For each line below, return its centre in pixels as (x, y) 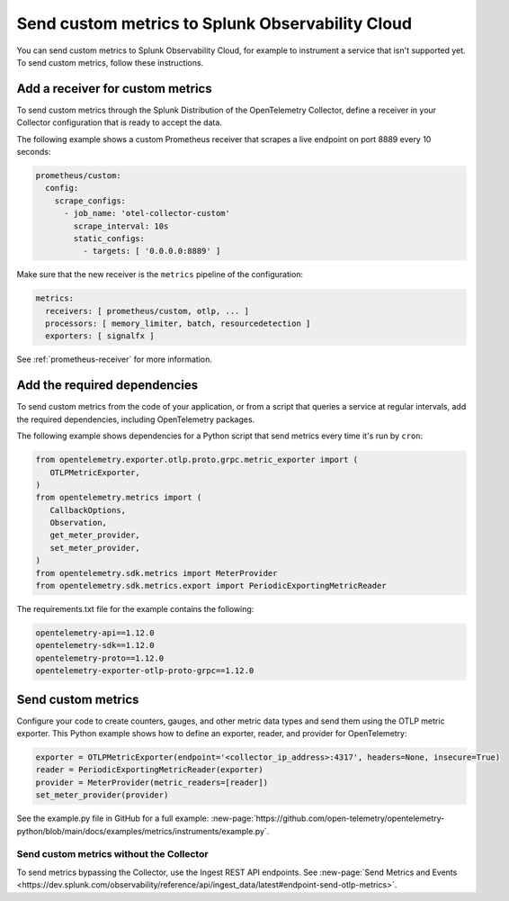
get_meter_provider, (95, 535)
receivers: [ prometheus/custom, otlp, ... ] (147, 311)
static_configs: (109, 238)
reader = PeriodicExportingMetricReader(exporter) (150, 770)
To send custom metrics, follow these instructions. (110, 62)
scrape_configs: (90, 201)
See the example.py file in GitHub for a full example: (113, 818)
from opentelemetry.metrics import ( (119, 498)
